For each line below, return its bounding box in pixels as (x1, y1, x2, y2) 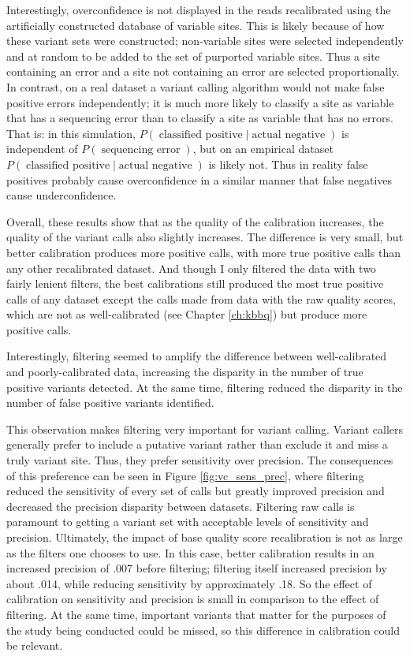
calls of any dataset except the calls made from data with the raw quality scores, (6, 290, 396, 307)
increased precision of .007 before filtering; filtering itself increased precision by (6, 560, 387, 576)
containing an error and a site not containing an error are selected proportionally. (6, 63, 400, 80)
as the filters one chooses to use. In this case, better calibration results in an (6, 544, 375, 561)
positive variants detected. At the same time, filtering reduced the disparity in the (6, 378, 403, 395)
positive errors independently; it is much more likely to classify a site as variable (6, 94, 394, 110)
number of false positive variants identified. (6, 394, 214, 411)
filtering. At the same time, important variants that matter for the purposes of (6, 606, 386, 622)
